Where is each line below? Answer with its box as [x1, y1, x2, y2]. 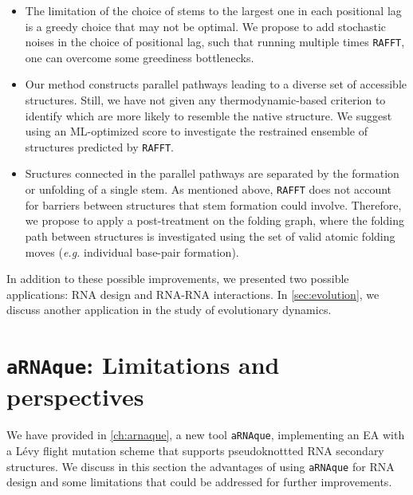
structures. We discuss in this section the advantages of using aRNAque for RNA [6, 458, 395, 474]
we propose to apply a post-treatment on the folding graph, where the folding [25, 212, 404, 229]
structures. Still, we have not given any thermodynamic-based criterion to [25, 92, 386, 108]
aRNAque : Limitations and [6, 348, 280, 381]
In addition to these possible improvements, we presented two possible [6, 270, 349, 287]
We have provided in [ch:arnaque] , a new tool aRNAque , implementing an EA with [6, 426, 405, 443]
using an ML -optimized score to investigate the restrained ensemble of [25, 123, 368, 139]
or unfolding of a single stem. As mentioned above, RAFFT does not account [25, 181, 392, 198]
